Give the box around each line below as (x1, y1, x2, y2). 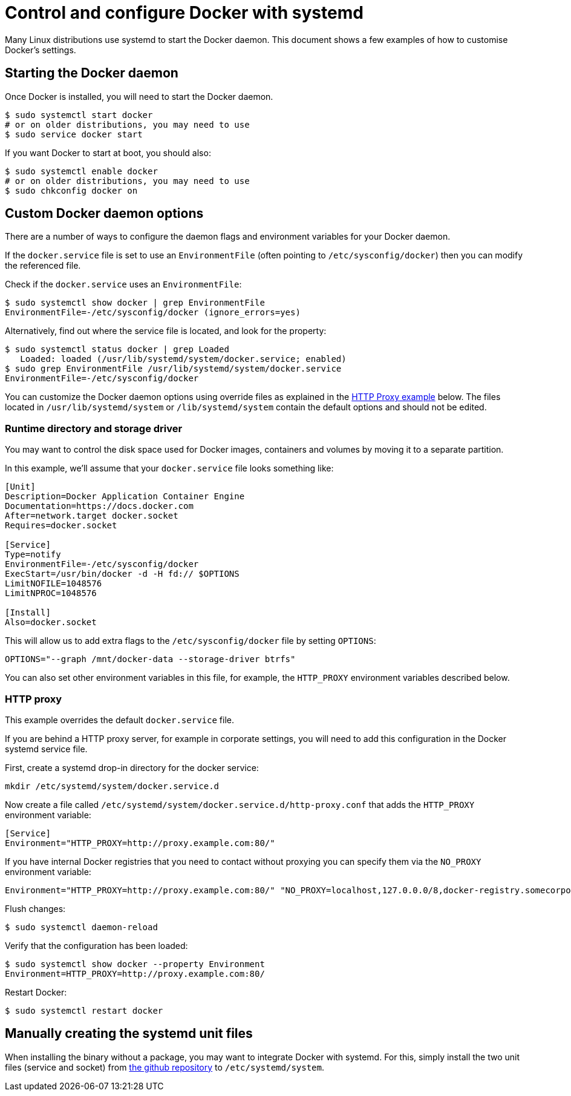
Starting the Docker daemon (5, 65, 178, 81)
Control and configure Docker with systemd (5, 2, 364, 23)
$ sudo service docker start (5, 129, 143, 139)
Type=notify (5, 550, 61, 560)
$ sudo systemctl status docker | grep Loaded (5, 344, 229, 355)
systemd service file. (5, 743, 88, 754)
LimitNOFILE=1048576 (5, 579, 102, 589)
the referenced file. (5, 260, 81, 271)
